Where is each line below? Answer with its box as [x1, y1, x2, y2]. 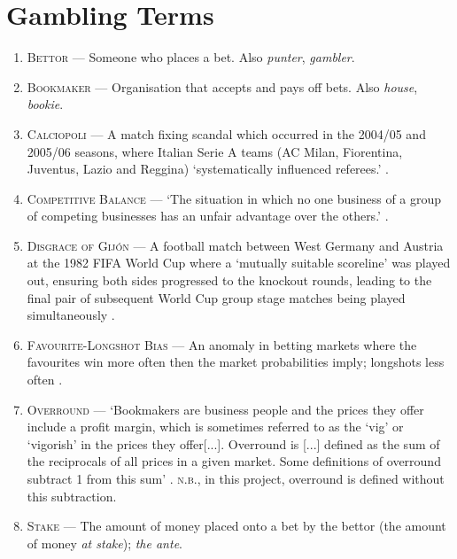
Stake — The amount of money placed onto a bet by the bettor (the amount [27, 516, 446, 535]
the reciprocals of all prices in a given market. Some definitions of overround [27, 452, 441, 470]
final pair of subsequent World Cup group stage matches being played [27, 288, 406, 307]
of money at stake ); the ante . [27, 533, 182, 552]
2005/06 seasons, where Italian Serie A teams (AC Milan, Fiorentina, [27, 142, 403, 160]
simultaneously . [27, 306, 115, 324]
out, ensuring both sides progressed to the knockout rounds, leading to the [27, 271, 432, 290]
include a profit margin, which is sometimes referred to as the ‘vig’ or [27, 417, 404, 436]
